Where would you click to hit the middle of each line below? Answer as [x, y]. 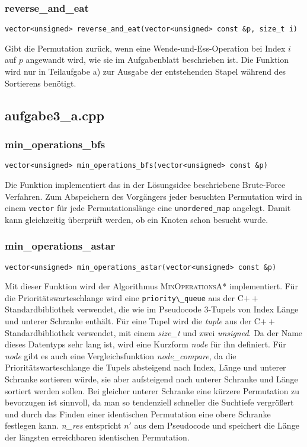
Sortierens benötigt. [41, 83]
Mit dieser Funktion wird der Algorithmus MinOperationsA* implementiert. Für [151, 286]
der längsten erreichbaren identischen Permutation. [97, 437]
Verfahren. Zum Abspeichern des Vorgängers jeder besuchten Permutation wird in [153, 196]
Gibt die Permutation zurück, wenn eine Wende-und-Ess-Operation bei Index [145, 48]
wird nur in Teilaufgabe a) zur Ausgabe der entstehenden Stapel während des [145, 71]
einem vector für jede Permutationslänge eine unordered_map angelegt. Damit [148, 208]
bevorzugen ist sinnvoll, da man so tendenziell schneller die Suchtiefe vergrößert [149, 402]
